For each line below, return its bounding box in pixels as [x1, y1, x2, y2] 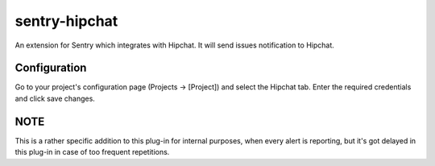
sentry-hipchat [14, 12, 118, 30]
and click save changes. [14, 93, 96, 103]
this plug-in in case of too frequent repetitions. [14, 147, 170, 157]
